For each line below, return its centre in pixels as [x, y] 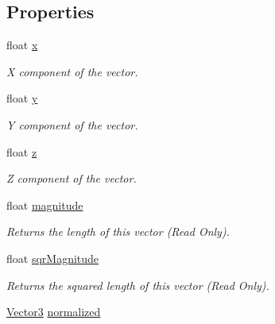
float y [22, 98]
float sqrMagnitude [53, 258]
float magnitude [45, 204]
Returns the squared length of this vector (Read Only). [138, 285]
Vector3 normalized [54, 312]
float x [22, 45]
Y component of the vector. [72, 124]
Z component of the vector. [72, 178]
